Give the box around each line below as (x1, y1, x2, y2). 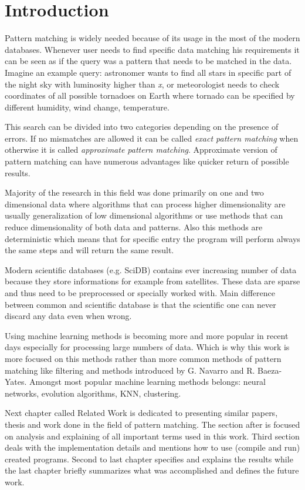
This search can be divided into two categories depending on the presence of (5, 120, 279, 133)
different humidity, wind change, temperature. (5, 100, 170, 113)
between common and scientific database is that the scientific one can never (5, 298, 276, 310)
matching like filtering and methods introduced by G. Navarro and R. (5, 364, 255, 376)
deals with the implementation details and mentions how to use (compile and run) (5, 441, 300, 454)
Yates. (5, 375, 27, 388)
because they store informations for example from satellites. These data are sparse (5, 275, 300, 287)
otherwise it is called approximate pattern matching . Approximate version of (5, 143, 277, 156)
